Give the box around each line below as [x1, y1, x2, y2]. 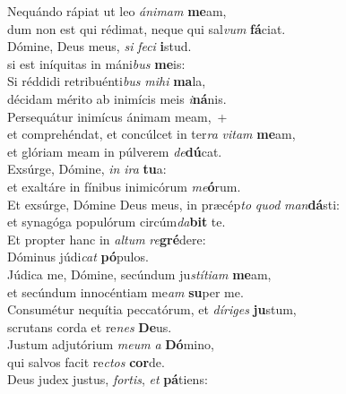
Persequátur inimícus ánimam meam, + [7, 107, 228, 125]
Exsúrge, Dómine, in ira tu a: [7, 159, 167, 178]
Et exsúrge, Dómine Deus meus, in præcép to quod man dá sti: [7, 194, 340, 213]
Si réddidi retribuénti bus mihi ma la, [7, 72, 206, 90]
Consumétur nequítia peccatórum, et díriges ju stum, [7, 300, 297, 319]
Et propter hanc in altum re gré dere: [7, 229, 206, 248]
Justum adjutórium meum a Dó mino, [7, 335, 214, 354]
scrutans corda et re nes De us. [7, 317, 172, 336]
